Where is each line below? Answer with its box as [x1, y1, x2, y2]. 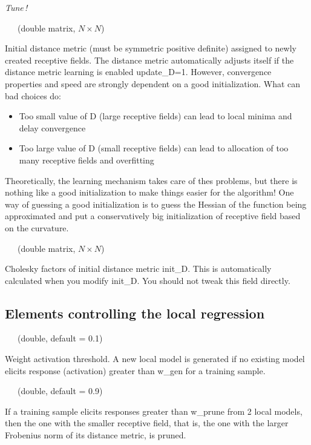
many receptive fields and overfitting [19, 153, 154, 166]
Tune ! [5, 1, 28, 13]
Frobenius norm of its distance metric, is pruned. [5, 429, 186, 441]
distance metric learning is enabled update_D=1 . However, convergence [5, 65, 272, 78]
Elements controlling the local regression [5, 303, 265, 322]
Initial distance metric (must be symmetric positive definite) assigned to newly [5, 42, 296, 54]
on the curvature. [5, 221, 69, 234]
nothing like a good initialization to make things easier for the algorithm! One [5, 186, 294, 199]
